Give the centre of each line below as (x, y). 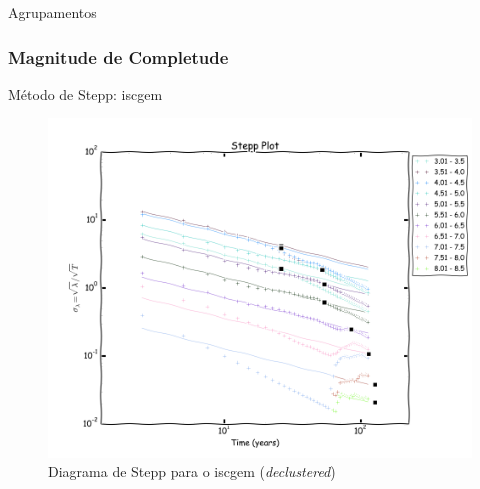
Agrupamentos (52, 12)
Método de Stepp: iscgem (85, 93)
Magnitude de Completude (118, 56)
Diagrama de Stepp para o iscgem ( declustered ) (192, 471)
